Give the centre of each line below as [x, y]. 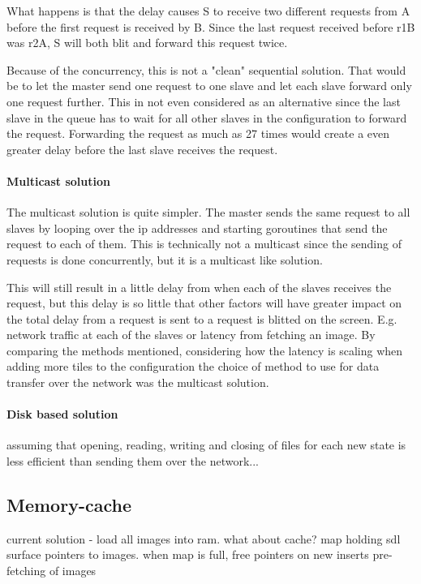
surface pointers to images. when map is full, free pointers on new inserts [188, 554]
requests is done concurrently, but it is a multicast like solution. [165, 259]
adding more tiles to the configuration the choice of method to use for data [193, 366]
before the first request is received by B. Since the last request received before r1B [211, 26]
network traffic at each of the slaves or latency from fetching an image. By [191, 335]
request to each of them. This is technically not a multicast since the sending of [204, 244]
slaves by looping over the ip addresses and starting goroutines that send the [197, 228]
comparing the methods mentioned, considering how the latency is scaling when [205, 350]
